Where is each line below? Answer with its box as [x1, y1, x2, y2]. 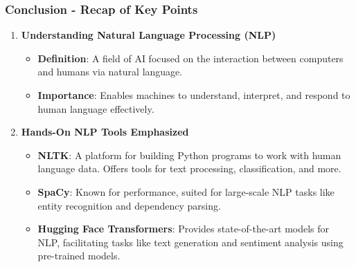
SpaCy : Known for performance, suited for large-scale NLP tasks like [37, 184, 335, 199]
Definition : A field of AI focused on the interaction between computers [37, 50, 344, 65]
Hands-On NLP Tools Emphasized [21, 125, 189, 139]
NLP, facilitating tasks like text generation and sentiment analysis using [37, 234, 344, 249]
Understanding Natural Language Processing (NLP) [21, 28, 276, 42]
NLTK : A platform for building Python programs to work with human [37, 147, 341, 162]
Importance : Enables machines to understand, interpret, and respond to [37, 88, 350, 102]
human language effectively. [37, 101, 154, 116]
